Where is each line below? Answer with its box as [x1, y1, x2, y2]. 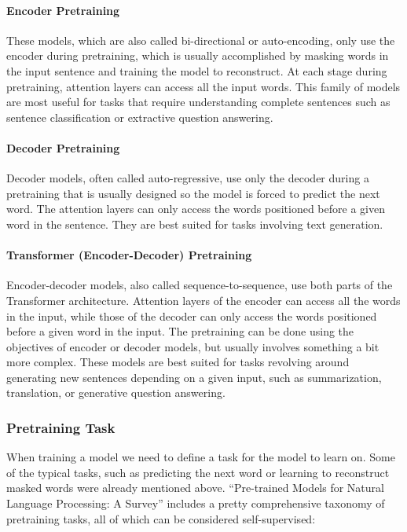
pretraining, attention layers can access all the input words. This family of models [6, 78, 401, 94]
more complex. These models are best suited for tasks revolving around [6, 354, 350, 370]
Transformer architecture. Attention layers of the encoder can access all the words [6, 292, 401, 308]
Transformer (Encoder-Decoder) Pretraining [6, 247, 252, 263]
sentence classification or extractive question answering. [6, 108, 273, 125]
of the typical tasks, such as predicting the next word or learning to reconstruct [6, 464, 390, 480]
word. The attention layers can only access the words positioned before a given [6, 200, 385, 217]
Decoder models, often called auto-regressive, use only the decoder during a [6, 170, 369, 186]
